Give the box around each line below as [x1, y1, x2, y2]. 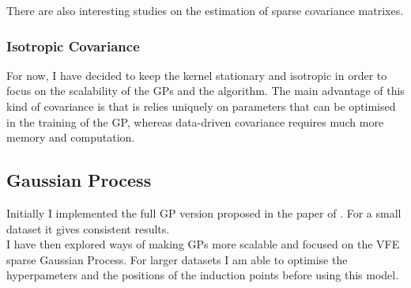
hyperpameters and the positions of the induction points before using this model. [6, 267, 399, 283]
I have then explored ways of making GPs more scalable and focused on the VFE [6, 236, 400, 252]
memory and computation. [6, 129, 135, 146]
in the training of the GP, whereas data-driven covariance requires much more [6, 113, 384, 130]
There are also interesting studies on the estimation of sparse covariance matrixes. [6, 2, 404, 18]
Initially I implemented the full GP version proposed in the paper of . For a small [6, 204, 402, 221]
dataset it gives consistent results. [6, 220, 170, 237]
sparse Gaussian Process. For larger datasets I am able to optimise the [6, 251, 348, 267]
